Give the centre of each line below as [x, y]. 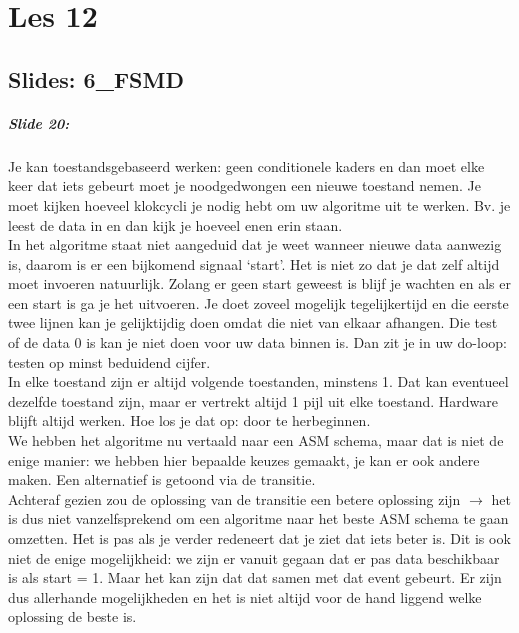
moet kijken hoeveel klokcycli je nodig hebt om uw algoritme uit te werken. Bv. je [259, 204]
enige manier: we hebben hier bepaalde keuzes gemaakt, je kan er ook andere [244, 459]
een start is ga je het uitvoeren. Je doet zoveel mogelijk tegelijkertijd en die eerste [258, 302]
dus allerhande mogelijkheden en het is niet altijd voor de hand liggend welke [245, 596]
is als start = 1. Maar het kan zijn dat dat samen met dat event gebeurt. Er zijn [255, 577]
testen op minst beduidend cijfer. [109, 361]
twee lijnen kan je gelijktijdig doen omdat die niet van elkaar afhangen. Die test [253, 322]
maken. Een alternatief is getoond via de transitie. [162, 479]
